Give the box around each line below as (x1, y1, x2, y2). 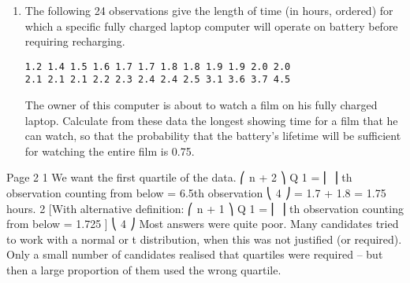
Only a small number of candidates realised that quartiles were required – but (6, 246, 383, 263)
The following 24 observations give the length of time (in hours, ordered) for (24, 2, 393, 18)
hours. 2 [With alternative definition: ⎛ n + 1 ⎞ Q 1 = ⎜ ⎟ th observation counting (6, 200, 404, 216)
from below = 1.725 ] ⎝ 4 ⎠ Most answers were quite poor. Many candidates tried (6, 215, 399, 232)
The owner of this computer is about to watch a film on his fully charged (24, 97, 378, 113)
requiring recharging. (24, 33, 125, 50)
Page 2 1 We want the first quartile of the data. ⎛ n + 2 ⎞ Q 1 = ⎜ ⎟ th (6, 169, 352, 186)
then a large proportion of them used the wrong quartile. (6, 262, 281, 278)
